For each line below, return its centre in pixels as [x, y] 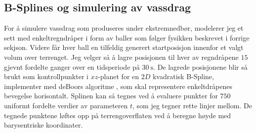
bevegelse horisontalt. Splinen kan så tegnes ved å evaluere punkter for [111, 96]
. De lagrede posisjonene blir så [200, 66]
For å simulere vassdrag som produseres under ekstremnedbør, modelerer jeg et [124, 28]
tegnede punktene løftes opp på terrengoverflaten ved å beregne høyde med [118, 115]
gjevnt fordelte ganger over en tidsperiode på [72, 66]
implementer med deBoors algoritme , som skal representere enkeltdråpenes [118, 86]
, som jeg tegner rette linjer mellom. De [192, 105]
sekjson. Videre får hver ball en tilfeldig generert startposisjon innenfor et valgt [124, 47]
